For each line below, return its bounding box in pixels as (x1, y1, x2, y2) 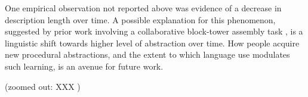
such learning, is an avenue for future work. (5, 60, 164, 72)
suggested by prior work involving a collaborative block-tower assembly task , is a (5, 25, 303, 37)
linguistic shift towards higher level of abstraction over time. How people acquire (5, 36, 300, 49)
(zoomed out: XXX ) (5, 80, 81, 92)
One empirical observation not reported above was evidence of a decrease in (5, 2, 282, 14)
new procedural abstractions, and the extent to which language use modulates (5, 48, 290, 61)
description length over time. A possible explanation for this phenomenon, (5, 13, 276, 26)
